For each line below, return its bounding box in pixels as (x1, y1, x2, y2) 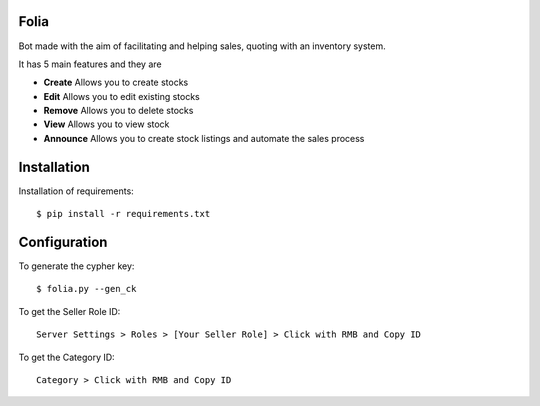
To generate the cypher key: (18, 260, 135, 272)
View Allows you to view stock (43, 118, 170, 130)
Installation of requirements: (18, 185, 134, 197)
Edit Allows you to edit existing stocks (43, 90, 200, 102)
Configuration (18, 233, 108, 250)
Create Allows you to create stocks (43, 76, 189, 89)
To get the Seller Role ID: (18, 305, 121, 317)
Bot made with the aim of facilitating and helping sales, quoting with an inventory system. (18, 40, 386, 52)
